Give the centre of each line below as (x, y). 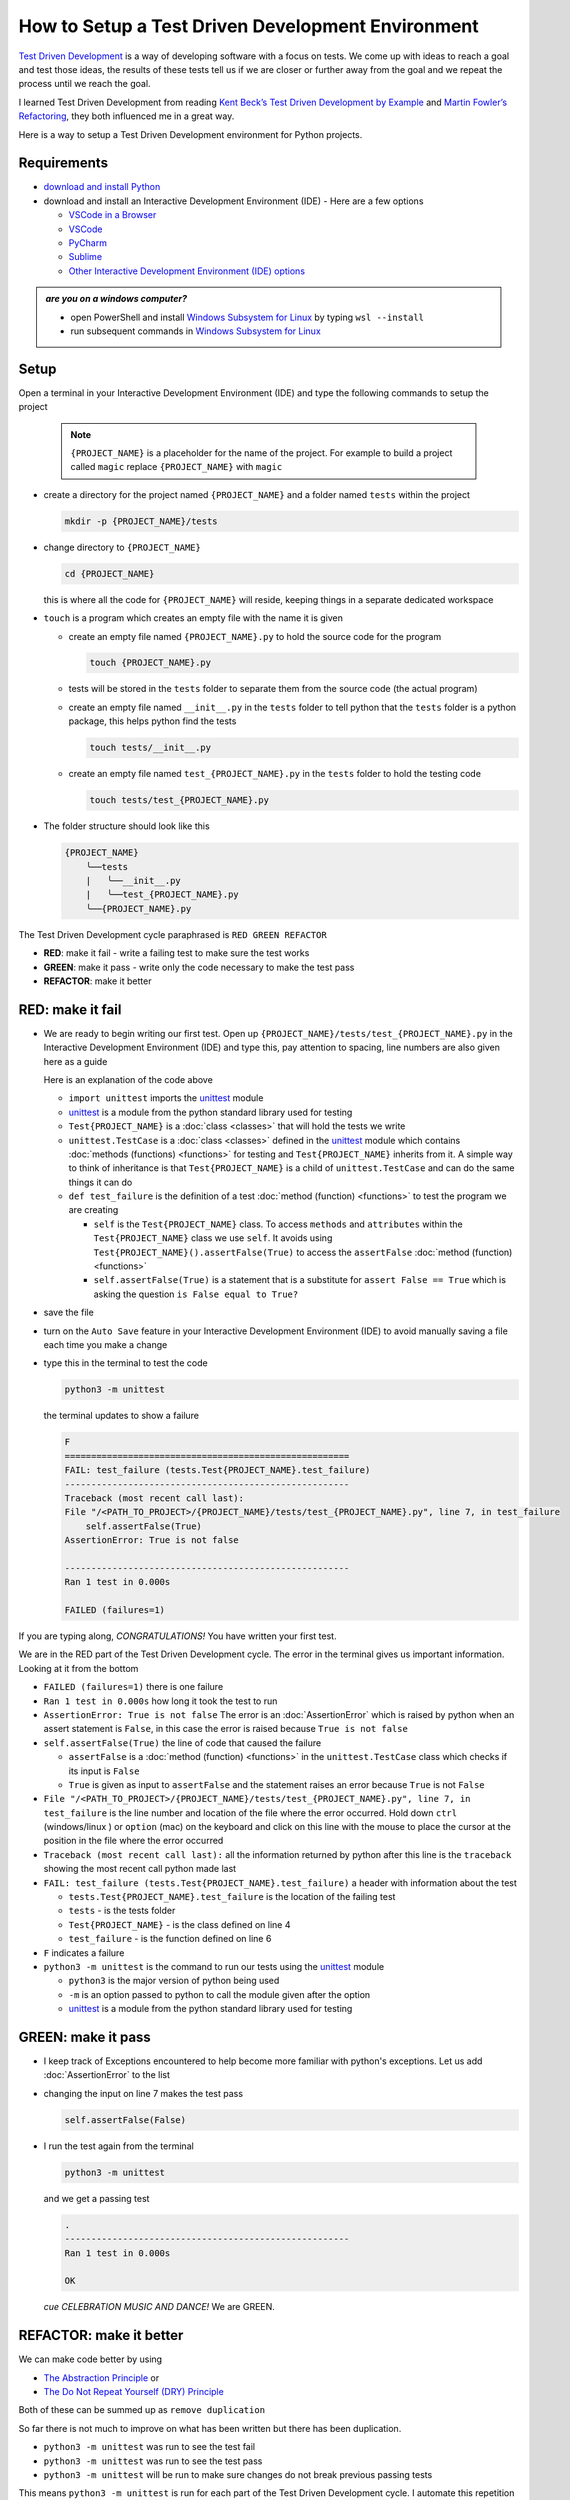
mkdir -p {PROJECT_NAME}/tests (141, 521)
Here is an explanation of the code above (128, 1079)
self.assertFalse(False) (125, 2119)
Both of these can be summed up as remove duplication (141, 2410)
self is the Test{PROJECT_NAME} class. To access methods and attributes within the (278, 1224)
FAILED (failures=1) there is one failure (133, 1687)
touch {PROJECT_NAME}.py (150, 663)
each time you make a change (105, 1344)
